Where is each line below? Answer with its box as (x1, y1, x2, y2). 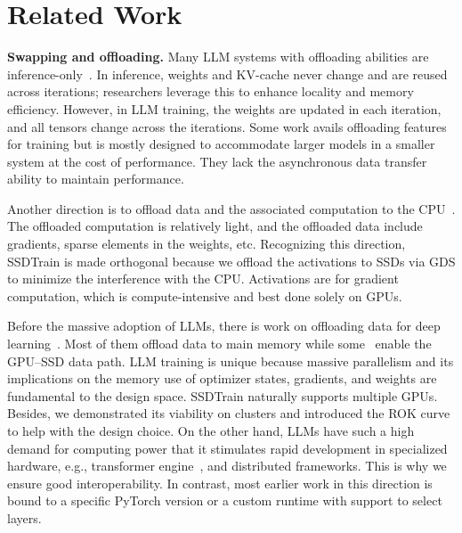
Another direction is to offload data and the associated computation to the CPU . (7, 199, 456, 217)
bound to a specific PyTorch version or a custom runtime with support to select (7, 491, 442, 510)
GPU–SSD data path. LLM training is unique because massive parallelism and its (7, 351, 454, 370)
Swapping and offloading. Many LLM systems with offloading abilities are (7, 47, 429, 66)
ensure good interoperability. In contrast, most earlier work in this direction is (7, 473, 433, 492)
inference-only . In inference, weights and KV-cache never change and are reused (7, 64, 448, 83)
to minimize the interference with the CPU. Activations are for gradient (7, 269, 399, 288)
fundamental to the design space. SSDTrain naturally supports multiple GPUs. (7, 386, 438, 405)
